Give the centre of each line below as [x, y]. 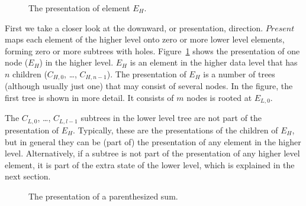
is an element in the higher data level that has [214, 62]
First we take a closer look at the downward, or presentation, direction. [134, 27]
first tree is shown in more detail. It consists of [89, 98]
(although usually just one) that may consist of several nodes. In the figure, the [149, 86]
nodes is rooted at [219, 98]
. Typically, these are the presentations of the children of [175, 130]
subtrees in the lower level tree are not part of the [171, 118]
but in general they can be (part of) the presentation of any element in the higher [153, 141]
